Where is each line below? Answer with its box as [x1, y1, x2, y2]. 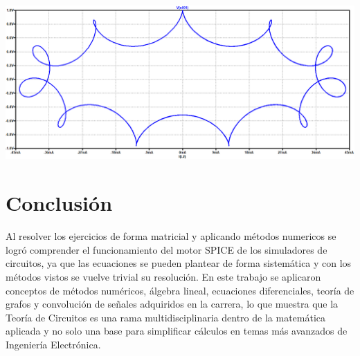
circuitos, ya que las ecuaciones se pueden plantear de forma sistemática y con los [6, 256, 352, 270]
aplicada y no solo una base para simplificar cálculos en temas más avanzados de [6, 324, 348, 338]
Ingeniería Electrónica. [6, 337, 101, 351]
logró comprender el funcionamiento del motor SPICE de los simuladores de [6, 242, 327, 256]
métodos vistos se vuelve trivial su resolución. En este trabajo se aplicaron [6, 269, 321, 283]
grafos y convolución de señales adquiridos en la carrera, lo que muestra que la [6, 297, 339, 311]
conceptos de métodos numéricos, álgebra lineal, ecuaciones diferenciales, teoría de [6, 283, 354, 297]
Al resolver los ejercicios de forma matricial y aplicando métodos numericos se [6, 229, 336, 243]
